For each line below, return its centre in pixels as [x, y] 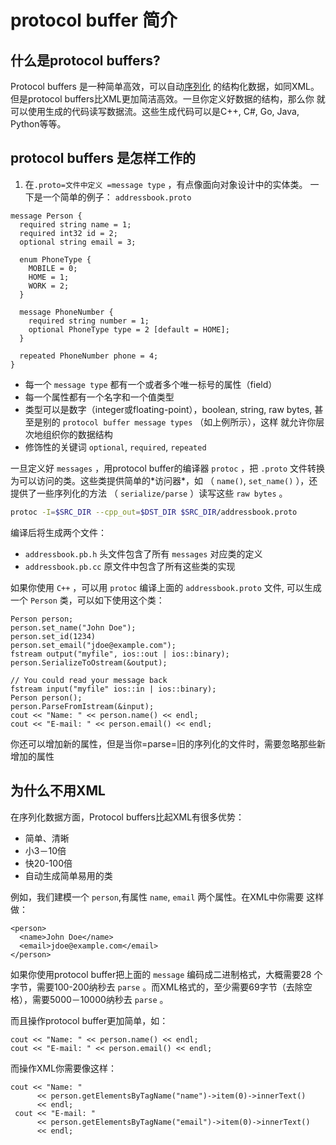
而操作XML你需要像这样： [64, 1068]
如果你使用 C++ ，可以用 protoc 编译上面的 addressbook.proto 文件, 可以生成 [166, 587]
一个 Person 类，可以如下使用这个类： [87, 600]
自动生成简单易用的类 [68, 875]
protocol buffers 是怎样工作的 [103, 158]
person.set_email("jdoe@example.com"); [93, 645]
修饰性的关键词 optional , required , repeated [115, 447]
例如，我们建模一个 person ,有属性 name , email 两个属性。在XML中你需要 [157, 897]
